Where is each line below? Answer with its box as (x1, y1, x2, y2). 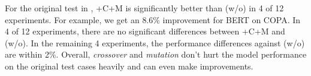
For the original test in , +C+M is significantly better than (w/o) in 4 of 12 (5, 2, 284, 14)
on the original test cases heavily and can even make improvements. (5, 59, 253, 72)
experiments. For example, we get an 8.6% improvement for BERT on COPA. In (5, 13, 301, 26)
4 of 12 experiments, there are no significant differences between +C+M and (5, 25, 285, 37)
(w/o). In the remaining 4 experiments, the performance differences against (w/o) (5, 36, 305, 49)
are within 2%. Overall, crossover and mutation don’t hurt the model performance (5, 48, 307, 61)
